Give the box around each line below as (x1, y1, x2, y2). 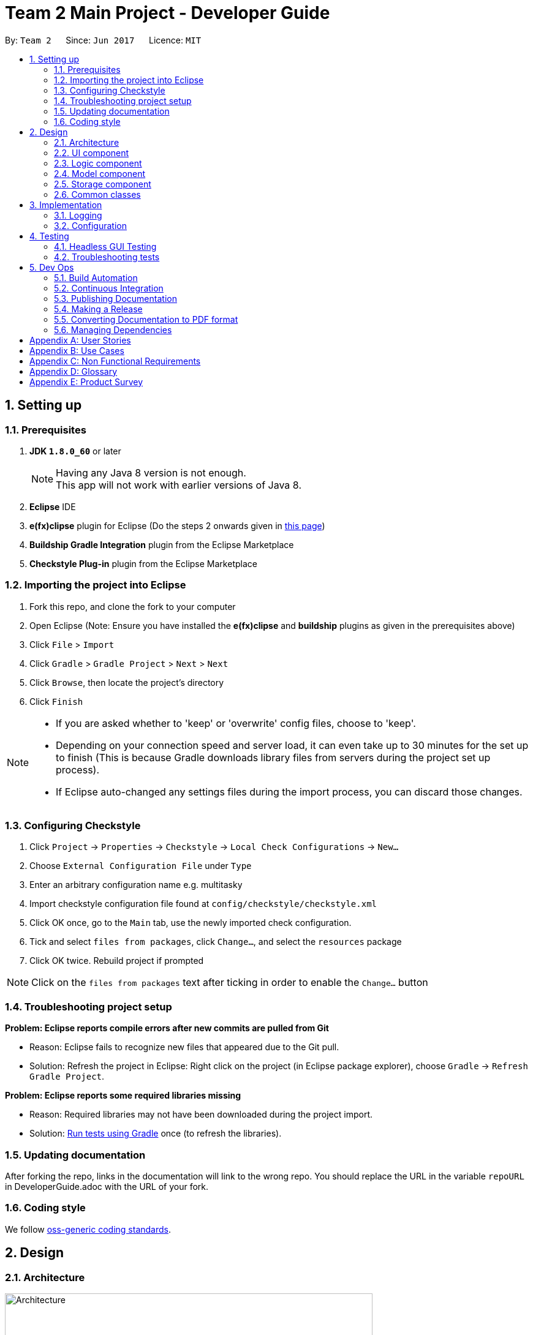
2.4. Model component (54, 168, 146, 179)
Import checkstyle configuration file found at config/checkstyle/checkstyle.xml (29, 898, 377, 909)
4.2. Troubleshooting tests (54, 251, 160, 262)
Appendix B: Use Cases (29, 345, 124, 356)
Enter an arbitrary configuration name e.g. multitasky (29, 879, 243, 890)
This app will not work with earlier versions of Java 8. (56, 478, 301, 491)
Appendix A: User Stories (29, 334, 131, 345)
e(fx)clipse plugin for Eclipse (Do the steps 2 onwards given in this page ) (29, 520, 325, 531)
